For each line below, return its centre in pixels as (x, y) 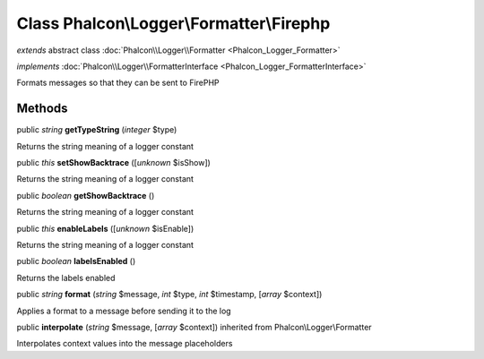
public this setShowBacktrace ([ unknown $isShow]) (113, 163)
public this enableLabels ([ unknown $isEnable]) (105, 228)
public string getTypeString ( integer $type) (97, 130)
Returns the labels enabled (66, 278)
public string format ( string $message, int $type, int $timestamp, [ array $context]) (169, 295)
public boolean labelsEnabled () (76, 261)
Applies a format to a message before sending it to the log (124, 311)
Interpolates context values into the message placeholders (125, 344)
